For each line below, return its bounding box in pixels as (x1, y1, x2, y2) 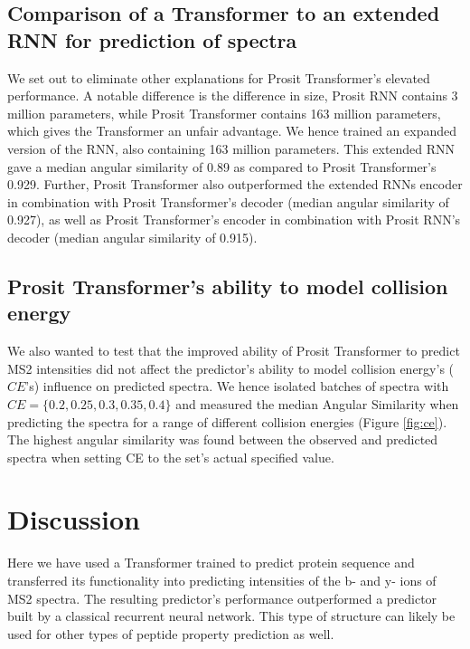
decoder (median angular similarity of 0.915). (7, 227, 258, 246)
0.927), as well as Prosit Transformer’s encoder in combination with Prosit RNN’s (7, 210, 461, 229)
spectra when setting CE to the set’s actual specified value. (7, 447, 334, 466)
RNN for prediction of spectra (7, 25, 297, 53)
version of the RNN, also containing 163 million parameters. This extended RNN (7, 138, 456, 157)
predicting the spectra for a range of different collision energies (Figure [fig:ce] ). (7, 412, 447, 431)
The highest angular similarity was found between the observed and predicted (7, 430, 438, 449)
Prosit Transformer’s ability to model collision (7, 272, 448, 300)
